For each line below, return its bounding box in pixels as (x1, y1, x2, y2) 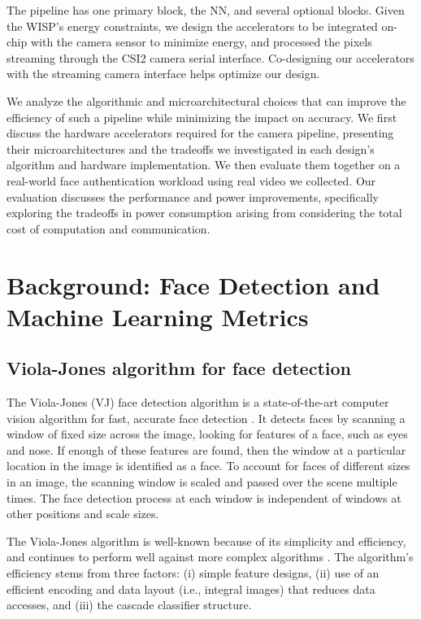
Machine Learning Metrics (7, 299, 309, 333)
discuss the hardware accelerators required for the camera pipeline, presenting (7, 124, 394, 142)
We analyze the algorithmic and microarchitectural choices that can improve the (7, 92, 406, 109)
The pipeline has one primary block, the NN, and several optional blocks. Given (7, 2, 405, 18)
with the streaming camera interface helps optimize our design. (7, 65, 320, 82)
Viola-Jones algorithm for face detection (7, 355, 351, 381)
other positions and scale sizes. (7, 505, 159, 522)
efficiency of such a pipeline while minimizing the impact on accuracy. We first (7, 108, 397, 125)
